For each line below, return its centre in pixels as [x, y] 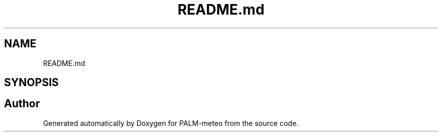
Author [22, 104]
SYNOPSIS [32, 83]
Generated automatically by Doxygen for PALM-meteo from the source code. [171, 123]
